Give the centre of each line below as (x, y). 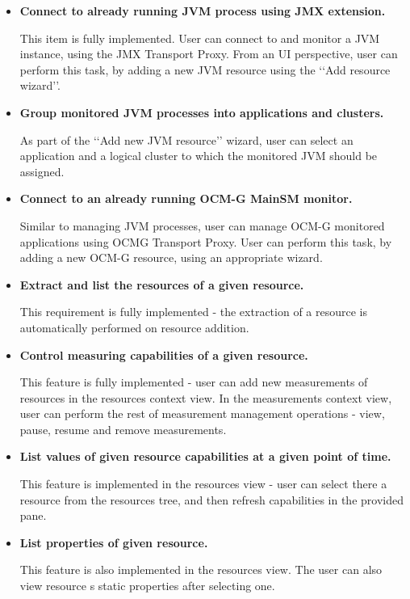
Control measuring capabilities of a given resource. (164, 354)
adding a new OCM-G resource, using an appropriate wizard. (171, 257)
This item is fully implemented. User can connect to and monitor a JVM (200, 38)
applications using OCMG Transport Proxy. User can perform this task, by (206, 241)
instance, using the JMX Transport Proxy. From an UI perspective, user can (209, 54)
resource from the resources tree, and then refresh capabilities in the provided (211, 499)
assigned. (42, 171)
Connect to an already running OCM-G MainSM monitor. (186, 198)
